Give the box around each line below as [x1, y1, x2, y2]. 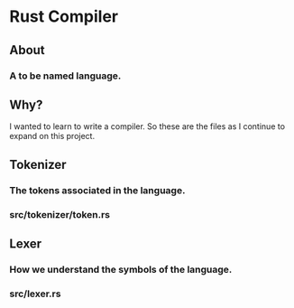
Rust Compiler [9, 6, 119, 27]
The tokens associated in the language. [9, 183, 186, 196]
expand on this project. [9, 131, 96, 142]
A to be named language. [9, 70, 122, 82]
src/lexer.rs [9, 287, 61, 300]
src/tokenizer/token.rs [9, 208, 111, 220]
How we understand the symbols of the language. [9, 263, 233, 275]
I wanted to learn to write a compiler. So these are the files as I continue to [9, 121, 286, 132]
